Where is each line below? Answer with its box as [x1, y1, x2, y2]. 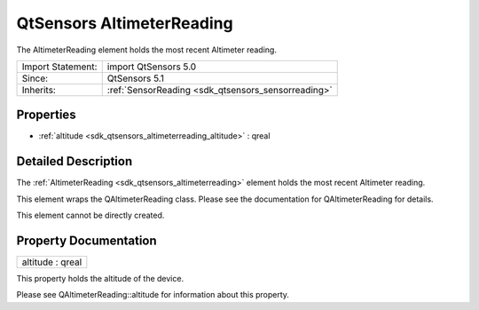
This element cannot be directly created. [16, 210, 165, 221]
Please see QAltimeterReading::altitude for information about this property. [16, 290, 290, 300]
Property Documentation [16, 233, 157, 248]
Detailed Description [16, 154, 133, 169]
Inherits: [21, 83, 57, 96]
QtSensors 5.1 [106, 72, 164, 84]
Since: [21, 72, 49, 84]
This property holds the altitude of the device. [16, 274, 185, 284]
